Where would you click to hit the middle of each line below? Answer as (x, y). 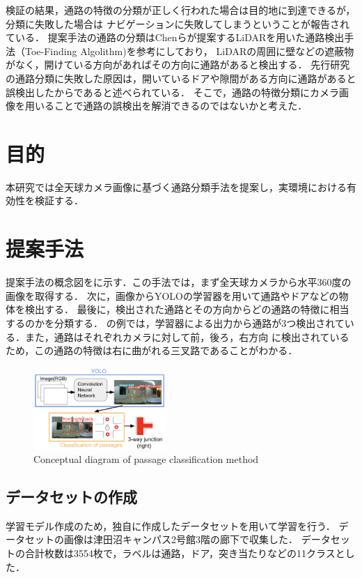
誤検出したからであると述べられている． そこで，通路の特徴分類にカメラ (173, 92)
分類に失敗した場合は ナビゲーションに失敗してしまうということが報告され (178, 23)
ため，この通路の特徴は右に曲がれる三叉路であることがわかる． (152, 350)
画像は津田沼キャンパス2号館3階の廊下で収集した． (181, 539)
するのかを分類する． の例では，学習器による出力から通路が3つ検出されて (175, 322)
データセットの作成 (71, 497)
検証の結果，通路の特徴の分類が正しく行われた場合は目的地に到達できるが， (181, 10)
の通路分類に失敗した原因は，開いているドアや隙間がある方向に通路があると (181, 78)
